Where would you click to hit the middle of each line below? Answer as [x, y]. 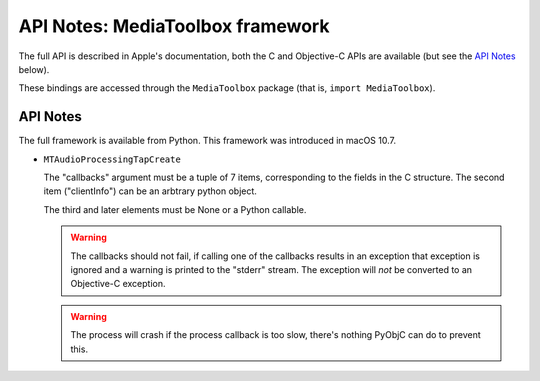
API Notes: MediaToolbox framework [174, 26]
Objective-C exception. [118, 284]
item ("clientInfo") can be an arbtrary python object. [150, 191]
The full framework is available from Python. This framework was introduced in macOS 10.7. [207, 141]
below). [34, 69]
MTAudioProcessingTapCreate [112, 159]
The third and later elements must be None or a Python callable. [175, 209]
